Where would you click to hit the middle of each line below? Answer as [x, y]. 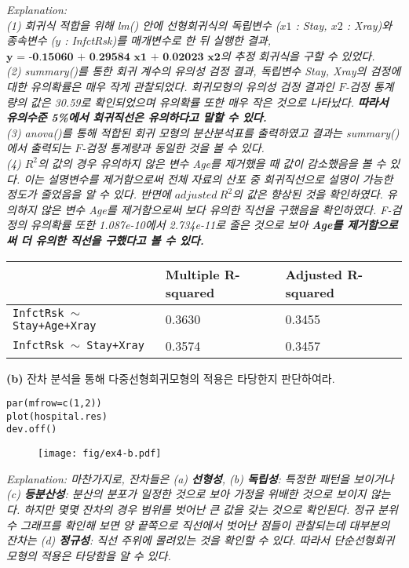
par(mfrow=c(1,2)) [54, 404]
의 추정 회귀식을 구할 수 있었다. [298, 55]
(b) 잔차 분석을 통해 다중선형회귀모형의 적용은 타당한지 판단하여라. [171, 378]
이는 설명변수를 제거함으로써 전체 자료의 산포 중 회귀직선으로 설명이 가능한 [208, 178]
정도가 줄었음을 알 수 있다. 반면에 [89, 194]
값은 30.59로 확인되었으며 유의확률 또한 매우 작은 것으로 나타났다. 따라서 [209, 102]
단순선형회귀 [364, 540]
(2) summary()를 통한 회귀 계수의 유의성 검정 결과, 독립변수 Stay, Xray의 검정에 [204, 71]
